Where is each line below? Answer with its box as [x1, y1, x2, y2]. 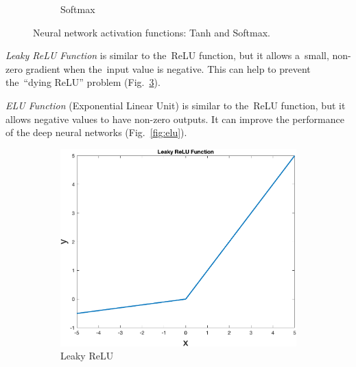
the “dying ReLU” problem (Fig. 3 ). [5, 75, 161, 89]
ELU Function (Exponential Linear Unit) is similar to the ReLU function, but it [5, 98, 346, 112]
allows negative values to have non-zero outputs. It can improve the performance [5, 111, 344, 126]
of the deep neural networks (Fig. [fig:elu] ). [5, 125, 187, 140]
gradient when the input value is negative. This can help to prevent [25, 61, 311, 76]
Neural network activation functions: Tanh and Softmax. [33, 25, 270, 39]
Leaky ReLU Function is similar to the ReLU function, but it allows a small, [5, 48, 329, 63]
